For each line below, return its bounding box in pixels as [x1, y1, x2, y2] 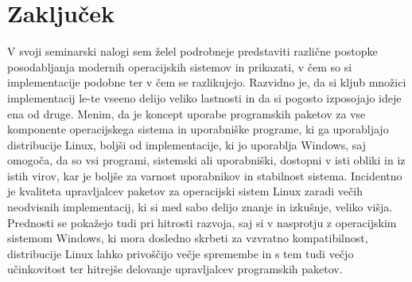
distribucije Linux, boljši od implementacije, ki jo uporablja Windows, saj [7, 136, 366, 153]
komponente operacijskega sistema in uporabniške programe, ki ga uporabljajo [7, 121, 389, 137]
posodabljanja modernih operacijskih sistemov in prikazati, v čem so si [7, 58, 352, 75]
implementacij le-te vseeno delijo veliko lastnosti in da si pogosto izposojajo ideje [7, 89, 402, 106]
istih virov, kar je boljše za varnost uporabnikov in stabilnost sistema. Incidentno [7, 167, 402, 183]
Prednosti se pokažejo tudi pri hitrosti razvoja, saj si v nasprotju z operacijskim [7, 214, 397, 230]
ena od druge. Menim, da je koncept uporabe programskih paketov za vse [7, 105, 366, 122]
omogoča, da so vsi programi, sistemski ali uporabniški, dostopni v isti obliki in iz [7, 152, 406, 168]
